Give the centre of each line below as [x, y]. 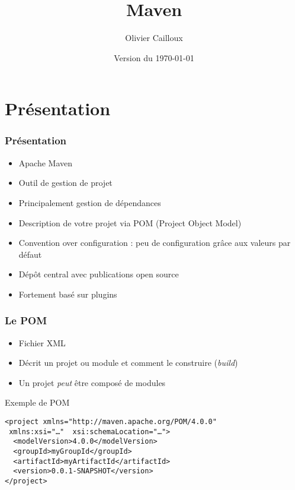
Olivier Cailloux [154, 38]
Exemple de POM [37, 402]
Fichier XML [42, 342]
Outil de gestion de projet [65, 183]
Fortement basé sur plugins [68, 294]
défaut [30, 254]
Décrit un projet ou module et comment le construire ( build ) [128, 363]
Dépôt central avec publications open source [99, 274]
